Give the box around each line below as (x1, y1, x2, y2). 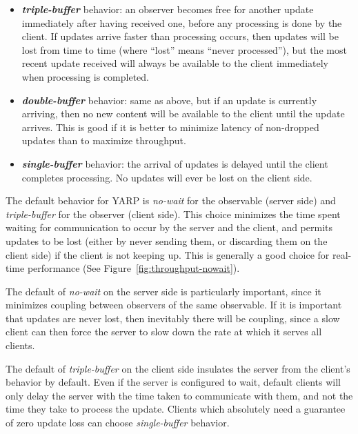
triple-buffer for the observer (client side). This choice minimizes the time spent (6, 206, 341, 221)
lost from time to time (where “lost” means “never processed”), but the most (21, 42, 347, 57)
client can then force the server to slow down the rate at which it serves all (6, 324, 322, 339)
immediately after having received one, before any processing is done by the (21, 15, 342, 30)
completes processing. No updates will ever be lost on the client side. (21, 170, 312, 184)
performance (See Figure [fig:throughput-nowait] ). (27, 261, 240, 275)
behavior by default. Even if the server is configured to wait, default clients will (6, 375, 341, 389)
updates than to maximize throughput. (21, 133, 186, 148)
